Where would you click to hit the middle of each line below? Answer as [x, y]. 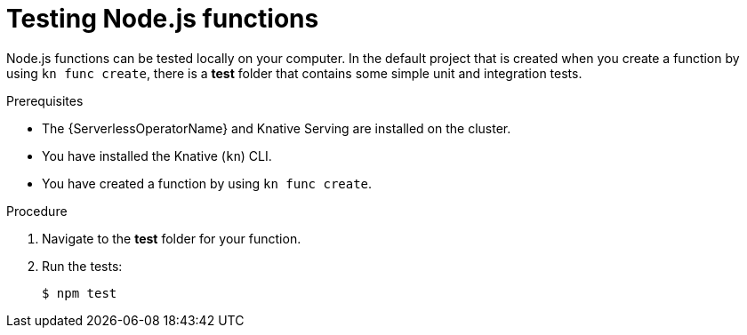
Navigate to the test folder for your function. [172, 238]
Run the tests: [82, 266]
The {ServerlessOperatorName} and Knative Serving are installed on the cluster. [277, 128]
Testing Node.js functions [163, 19]
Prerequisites [45, 100]
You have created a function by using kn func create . [207, 183]
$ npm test [80, 293]
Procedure [37, 211]
